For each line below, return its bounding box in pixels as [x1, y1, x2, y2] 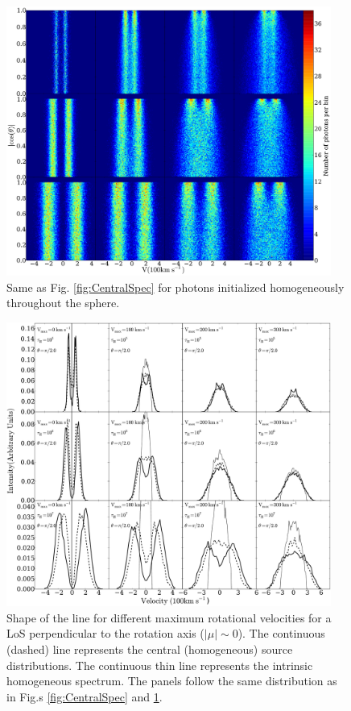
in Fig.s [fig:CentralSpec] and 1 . [6, 688, 163, 705]
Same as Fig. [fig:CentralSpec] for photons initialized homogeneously [6, 278, 345, 295]
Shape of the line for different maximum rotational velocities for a [6, 609, 332, 626]
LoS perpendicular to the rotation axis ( [6, 625, 204, 642]
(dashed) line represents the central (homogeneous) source [6, 640, 293, 657]
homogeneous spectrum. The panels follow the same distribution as [6, 672, 337, 689]
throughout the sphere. [6, 294, 120, 311]
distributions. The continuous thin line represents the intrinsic [6, 656, 313, 673]
